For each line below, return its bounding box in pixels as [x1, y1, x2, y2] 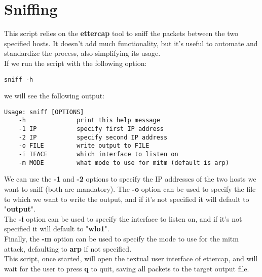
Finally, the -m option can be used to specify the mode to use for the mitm [4, 233, 239, 244]
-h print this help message [18, 117, 160, 124]
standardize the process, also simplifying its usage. [4, 48, 161, 58]
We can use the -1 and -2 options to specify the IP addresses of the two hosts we [4, 174, 256, 184]
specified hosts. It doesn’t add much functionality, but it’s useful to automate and [4, 38, 258, 48]
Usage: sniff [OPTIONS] [4, 108, 84, 116]
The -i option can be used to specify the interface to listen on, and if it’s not [4, 213, 242, 224]
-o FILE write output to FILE [18, 142, 149, 150]
